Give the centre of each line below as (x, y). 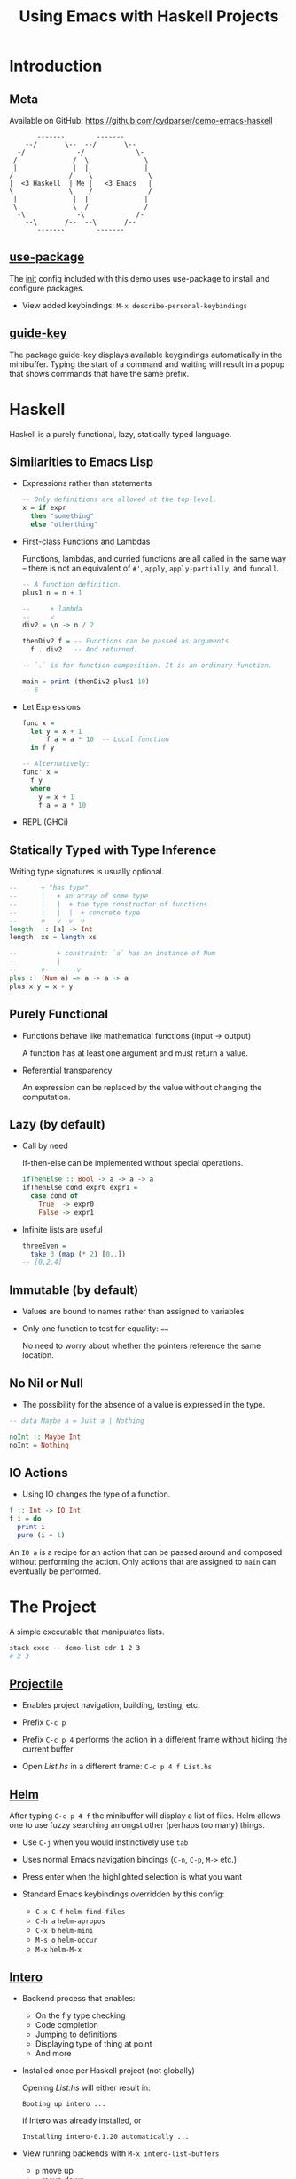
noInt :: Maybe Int (45, 1437)
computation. (46, 1097)
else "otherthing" (64, 524)
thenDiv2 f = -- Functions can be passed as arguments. (127, 642)
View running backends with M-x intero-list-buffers (121, 2153)
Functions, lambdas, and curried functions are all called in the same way (154, 558)
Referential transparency (67, 1070)
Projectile (36, 1684)
